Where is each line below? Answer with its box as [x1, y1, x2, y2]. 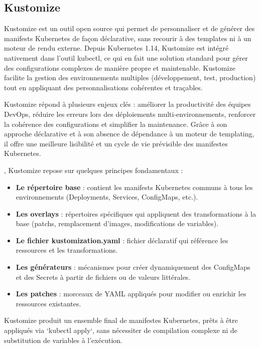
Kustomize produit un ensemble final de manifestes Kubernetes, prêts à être [4, 315, 238, 325]
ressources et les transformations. [16, 245, 118, 255]
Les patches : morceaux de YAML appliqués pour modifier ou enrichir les [16, 288, 246, 299]
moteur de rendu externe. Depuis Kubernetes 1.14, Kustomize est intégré [4, 43, 229, 53]
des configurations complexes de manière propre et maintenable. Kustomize [4, 62, 235, 73]
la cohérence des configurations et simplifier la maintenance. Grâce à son [4, 118, 227, 129]
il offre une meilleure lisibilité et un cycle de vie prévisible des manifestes [4, 138, 228, 148]
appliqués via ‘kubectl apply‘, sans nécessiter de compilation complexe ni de [4, 325, 237, 335]
